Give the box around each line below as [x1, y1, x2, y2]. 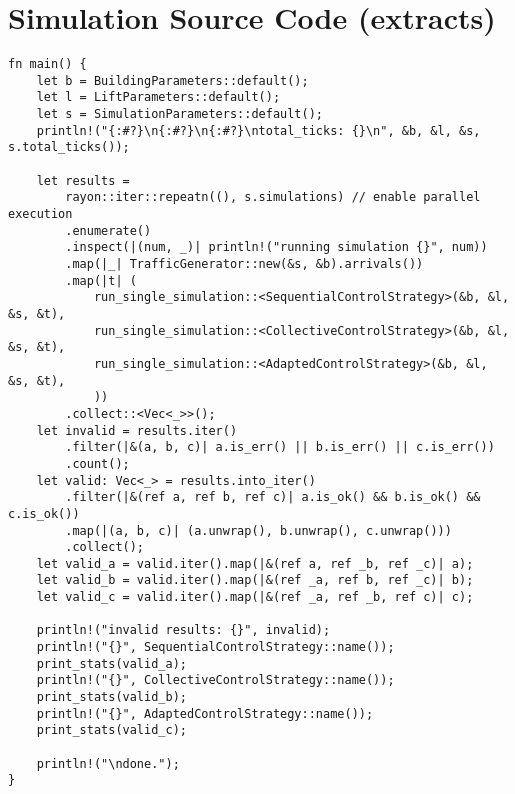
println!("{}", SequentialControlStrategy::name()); [36, 640, 395, 655]
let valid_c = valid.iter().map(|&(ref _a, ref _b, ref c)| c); [36, 590, 474, 605]
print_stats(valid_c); [36, 723, 187, 738]
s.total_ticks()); [8, 140, 130, 155]
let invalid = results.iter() [36, 423, 238, 438]
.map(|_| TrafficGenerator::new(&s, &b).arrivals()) [65, 257, 424, 271]
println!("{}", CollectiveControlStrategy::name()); [36, 673, 395, 688]
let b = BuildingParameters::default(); [36, 73, 309, 88]
